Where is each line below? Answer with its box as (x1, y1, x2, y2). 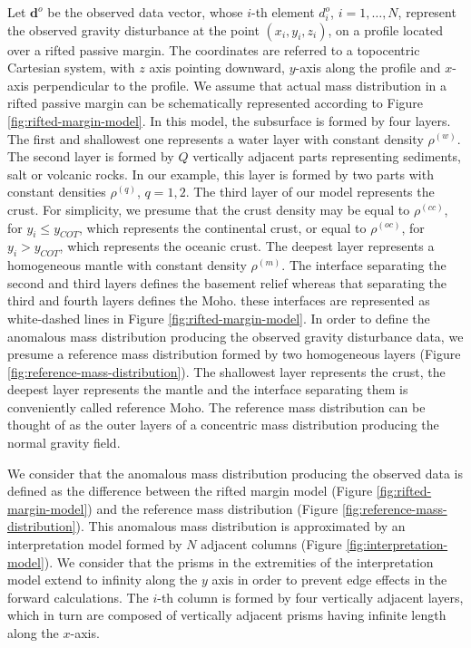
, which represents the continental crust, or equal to (79, 218, 367, 237)
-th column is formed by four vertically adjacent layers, (157, 587, 464, 606)
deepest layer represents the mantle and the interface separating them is (7, 380, 408, 399)
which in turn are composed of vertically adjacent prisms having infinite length (7, 605, 446, 624)
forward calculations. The (7, 587, 149, 606)
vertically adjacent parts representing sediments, (192, 147, 461, 166)
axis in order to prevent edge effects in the (211, 570, 447, 589)
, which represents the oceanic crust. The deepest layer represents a (59, 237, 435, 256)
